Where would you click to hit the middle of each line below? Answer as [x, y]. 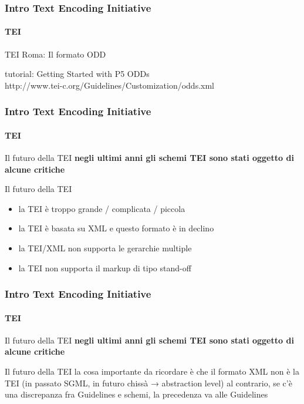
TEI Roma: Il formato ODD [55, 54]
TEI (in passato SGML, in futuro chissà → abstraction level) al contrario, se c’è [148, 383]
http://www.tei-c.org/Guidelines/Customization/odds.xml [110, 85]
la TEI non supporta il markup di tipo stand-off [105, 267]
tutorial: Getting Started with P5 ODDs [77, 74]
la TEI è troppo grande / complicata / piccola [102, 208]
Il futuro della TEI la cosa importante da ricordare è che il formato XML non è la [152, 371]
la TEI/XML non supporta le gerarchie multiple [105, 248]
